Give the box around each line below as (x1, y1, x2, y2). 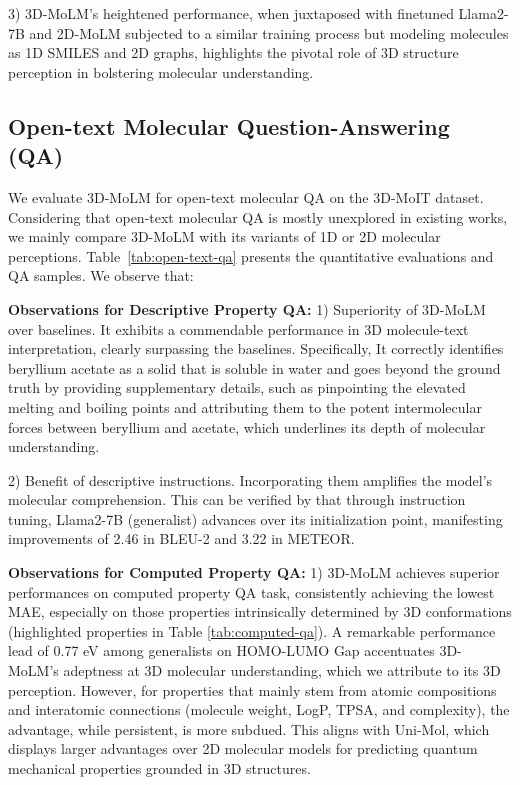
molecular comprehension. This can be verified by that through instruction (8, 489, 466, 510)
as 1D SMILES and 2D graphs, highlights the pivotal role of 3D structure (8, 42, 459, 63)
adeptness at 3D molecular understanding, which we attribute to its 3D (63, 660, 501, 681)
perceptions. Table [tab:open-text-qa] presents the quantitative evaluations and (8, 245, 494, 266)
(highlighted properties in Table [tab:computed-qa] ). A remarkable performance (8, 620, 496, 641)
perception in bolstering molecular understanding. (8, 61, 314, 82)
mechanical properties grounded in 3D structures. (8, 758, 311, 778)
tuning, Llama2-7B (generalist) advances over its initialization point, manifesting (8, 508, 503, 529)
